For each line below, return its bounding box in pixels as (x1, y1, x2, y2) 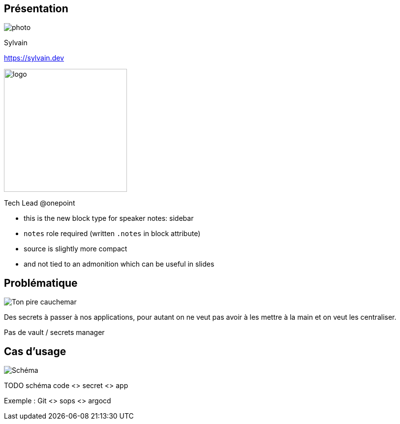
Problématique (4, 276, 78, 289)
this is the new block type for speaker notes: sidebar (24, 214, 194, 223)
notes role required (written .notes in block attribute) (24, 229, 201, 238)
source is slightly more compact (24, 244, 127, 253)
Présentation (4, 2, 68, 15)
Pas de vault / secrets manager (4, 328, 105, 337)
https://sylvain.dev (4, 54, 64, 62)
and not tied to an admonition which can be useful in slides (24, 260, 215, 269)
